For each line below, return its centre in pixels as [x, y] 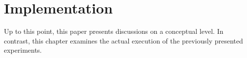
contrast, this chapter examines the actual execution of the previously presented [123, 40]
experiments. [23, 50]
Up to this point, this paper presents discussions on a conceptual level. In [114, 31]
